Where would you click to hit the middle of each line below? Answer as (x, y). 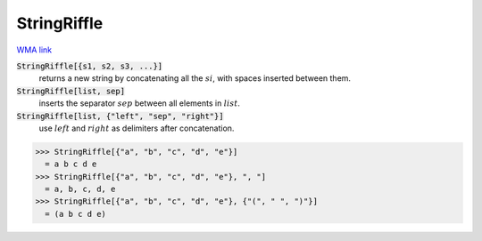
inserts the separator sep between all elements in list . (140, 103)
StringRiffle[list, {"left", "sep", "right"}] (120, 116)
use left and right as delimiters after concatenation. (137, 128)
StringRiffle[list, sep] (71, 91)
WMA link (34, 50)
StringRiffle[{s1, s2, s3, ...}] (90, 66)
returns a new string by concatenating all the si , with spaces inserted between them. (195, 78)
